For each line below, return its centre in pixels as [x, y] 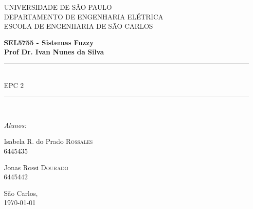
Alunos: [15, 125]
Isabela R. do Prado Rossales [48, 141]
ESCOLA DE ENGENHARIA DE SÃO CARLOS [79, 26]
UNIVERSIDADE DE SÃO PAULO [58, 7]
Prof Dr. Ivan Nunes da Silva [54, 52]
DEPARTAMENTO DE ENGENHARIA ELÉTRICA [84, 16]
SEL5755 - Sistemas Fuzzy [49, 42]
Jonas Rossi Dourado [36, 167]
